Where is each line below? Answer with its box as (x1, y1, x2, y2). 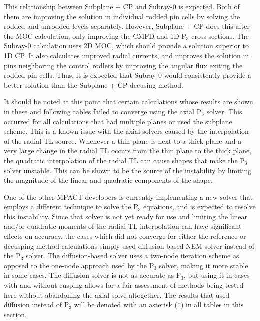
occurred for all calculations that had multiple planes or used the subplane (4, 116, 232, 126)
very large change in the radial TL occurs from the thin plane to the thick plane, (4, 145, 252, 156)
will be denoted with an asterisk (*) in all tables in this (74, 299, 244, 310)
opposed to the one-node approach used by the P (4, 260, 154, 270)
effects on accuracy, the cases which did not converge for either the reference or (4, 231, 246, 241)
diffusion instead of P (4, 299, 69, 310)
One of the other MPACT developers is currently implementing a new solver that (4, 191, 253, 202)
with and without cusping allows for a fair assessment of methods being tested (4, 280, 244, 290)
